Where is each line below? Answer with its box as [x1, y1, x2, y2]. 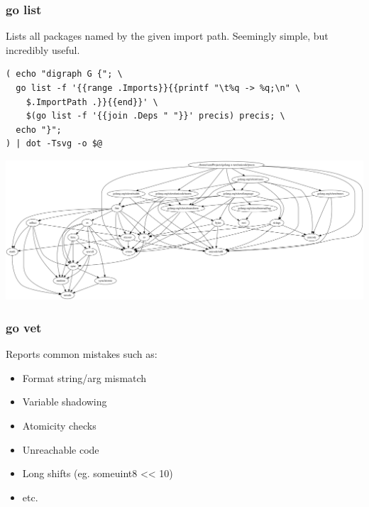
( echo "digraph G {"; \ [6, 69, 123, 80]
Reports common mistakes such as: [6, 347, 158, 361]
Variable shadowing [22, 394, 107, 409]
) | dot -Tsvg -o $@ [6, 138, 103, 149]
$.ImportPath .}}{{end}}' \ [26, 97, 158, 107]
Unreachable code [22, 442, 99, 457]
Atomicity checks [22, 418, 97, 432]
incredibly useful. [6, 42, 80, 57]
